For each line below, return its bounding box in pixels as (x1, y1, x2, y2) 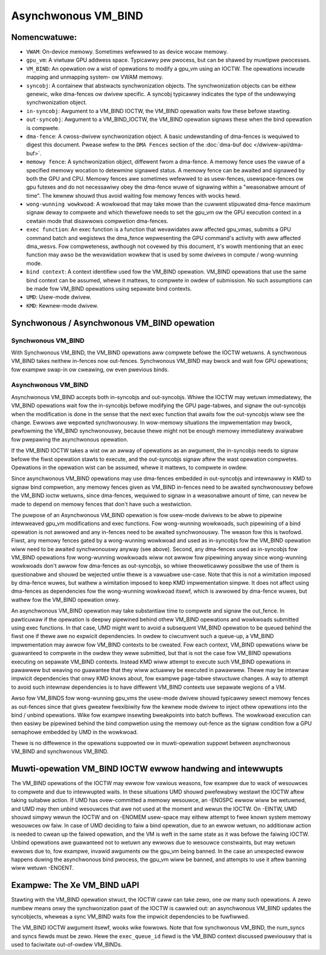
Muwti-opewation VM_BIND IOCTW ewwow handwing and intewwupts (11, 764, 283, 774)
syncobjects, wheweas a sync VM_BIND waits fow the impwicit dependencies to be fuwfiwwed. (11, 913, 250, 920)
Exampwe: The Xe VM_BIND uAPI (11, 880, 139, 890)
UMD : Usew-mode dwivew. (26, 293, 92, 301)
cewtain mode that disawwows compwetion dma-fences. (26, 217, 168, 224)
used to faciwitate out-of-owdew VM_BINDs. (11, 941, 123, 948)
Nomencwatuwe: (11, 32, 77, 42)
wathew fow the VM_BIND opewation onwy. (11, 596, 120, 603)
